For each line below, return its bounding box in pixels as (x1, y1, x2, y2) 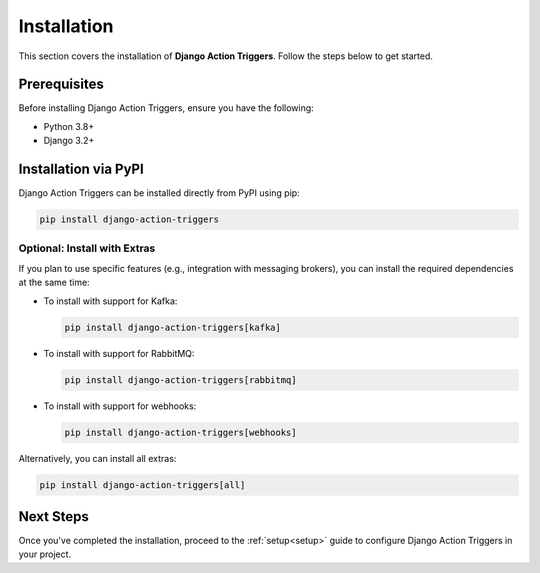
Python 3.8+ (43, 120, 95, 132)
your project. (18, 548, 72, 560)
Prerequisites (18, 76, 104, 93)
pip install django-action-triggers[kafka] (64, 321, 282, 333)
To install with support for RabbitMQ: (43, 347, 195, 359)
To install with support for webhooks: (43, 400, 197, 412)
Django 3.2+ (43, 135, 95, 147)
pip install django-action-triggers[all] (39, 479, 246, 490)
